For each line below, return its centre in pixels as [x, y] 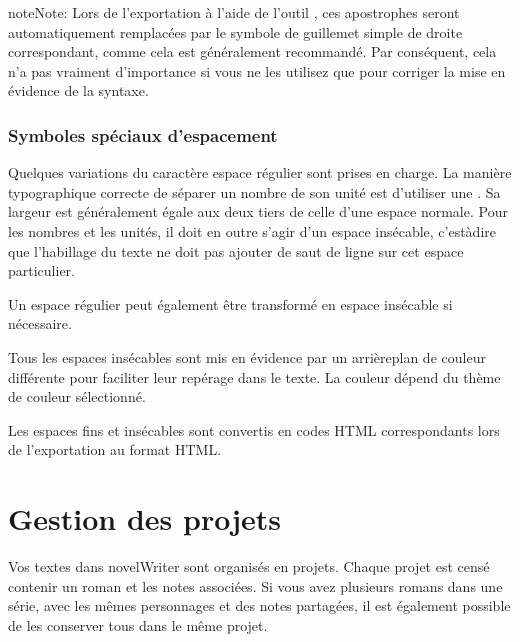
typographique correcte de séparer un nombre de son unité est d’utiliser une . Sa [254, 191]
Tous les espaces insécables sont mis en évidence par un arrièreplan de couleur [247, 356]
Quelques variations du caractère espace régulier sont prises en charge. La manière [260, 172]
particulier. [41, 270]
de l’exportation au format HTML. [115, 449]
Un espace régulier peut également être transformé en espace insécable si [230, 303]
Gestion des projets [145, 518]
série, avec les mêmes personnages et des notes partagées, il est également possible [259, 605]
